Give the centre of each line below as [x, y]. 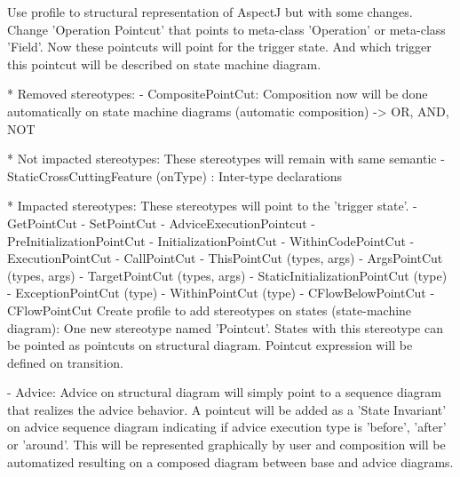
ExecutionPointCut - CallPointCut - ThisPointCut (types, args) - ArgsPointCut [225, 258]
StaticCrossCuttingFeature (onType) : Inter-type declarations [175, 175]
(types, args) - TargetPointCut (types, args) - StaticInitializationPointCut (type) [227, 275]
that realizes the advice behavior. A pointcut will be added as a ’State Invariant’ [227, 409]
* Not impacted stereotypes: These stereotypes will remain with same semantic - [226, 159]
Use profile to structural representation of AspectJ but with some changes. [210, 12]
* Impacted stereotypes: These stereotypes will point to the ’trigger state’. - [212, 206]
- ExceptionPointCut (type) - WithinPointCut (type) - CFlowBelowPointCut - [221, 293]
